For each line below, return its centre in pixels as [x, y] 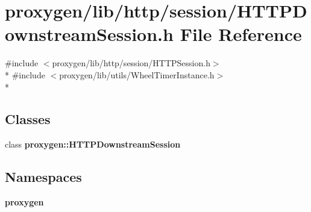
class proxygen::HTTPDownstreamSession [93, 144]
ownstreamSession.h [89, 34]
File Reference [241, 34]
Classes [28, 119]
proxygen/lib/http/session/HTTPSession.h [131, 63]
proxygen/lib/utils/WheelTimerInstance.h [137, 74]
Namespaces [43, 177]
